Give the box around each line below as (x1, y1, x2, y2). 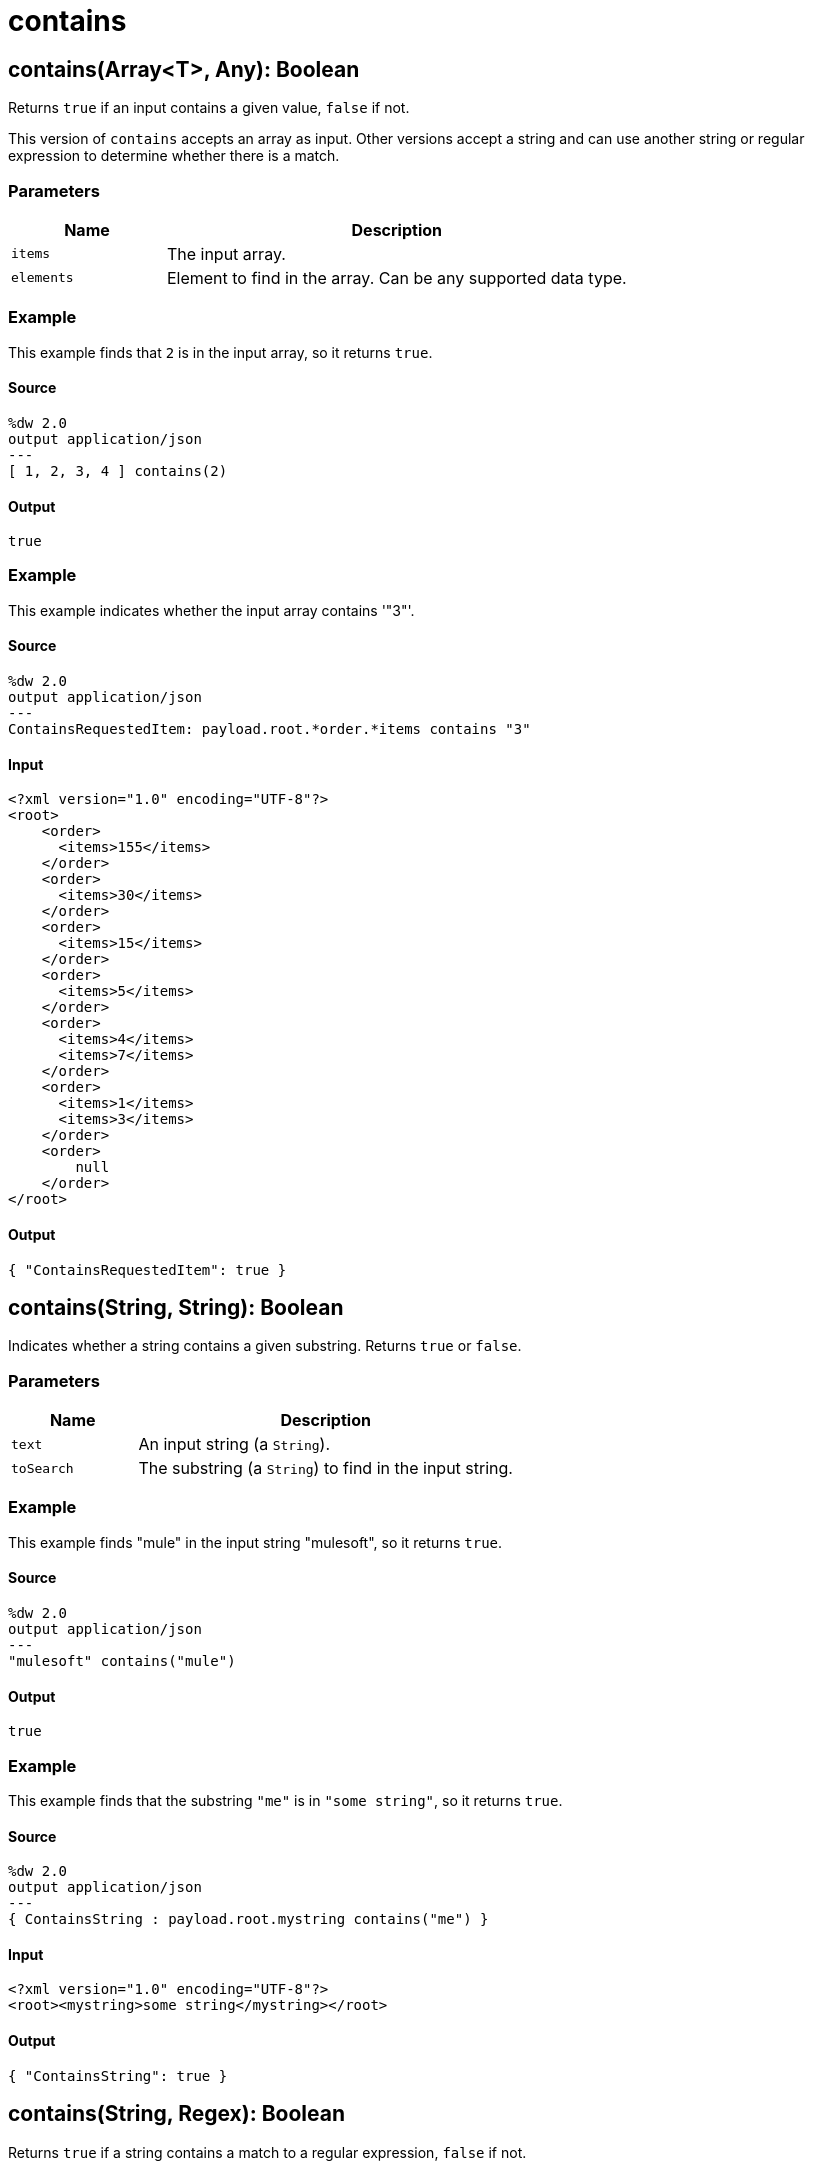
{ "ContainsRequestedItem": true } (8, 1261, 287, 1278)
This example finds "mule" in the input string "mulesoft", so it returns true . (8, 1533, 503, 1551)
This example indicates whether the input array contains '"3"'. (8, 601, 415, 619)
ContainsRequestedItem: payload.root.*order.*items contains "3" (8, 721, 531, 738)
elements (11, 270, 74, 286)
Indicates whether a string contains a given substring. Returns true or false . (8, 1337, 522, 1355)
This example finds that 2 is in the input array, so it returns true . (8, 343, 433, 361)
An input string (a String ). (138, 1434, 331, 1455)
